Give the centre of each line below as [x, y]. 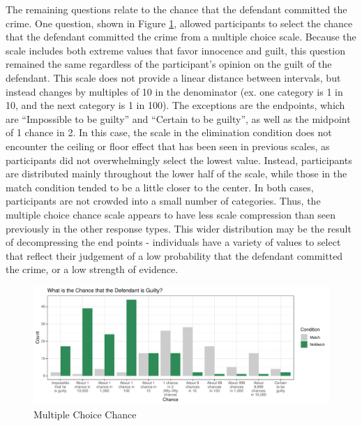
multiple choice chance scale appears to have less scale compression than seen [171, 214]
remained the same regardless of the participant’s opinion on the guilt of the [169, 64]
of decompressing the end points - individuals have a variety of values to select [173, 242]
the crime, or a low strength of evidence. [92, 269]
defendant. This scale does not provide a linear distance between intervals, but [173, 77]
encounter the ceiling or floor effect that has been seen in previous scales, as [168, 146]
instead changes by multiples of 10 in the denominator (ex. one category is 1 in [174, 91]
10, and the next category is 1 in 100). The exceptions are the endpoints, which [175, 105]
